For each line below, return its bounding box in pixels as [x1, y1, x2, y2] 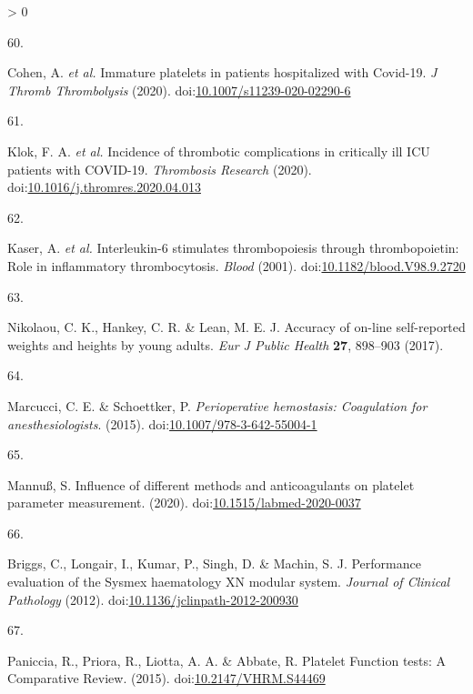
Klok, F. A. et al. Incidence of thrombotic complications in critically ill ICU [7, 141, 430, 160]
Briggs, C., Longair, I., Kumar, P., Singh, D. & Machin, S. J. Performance [7, 554, 421, 573]
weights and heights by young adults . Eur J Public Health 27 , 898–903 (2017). [7, 335, 444, 354]
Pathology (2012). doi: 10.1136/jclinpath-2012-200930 [7, 589, 298, 609]
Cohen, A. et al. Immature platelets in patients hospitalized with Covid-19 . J [7, 63, 438, 82]
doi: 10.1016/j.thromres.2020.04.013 [7, 177, 201, 196]
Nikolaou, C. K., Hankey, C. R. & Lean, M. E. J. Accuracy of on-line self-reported [7, 317, 466, 337]
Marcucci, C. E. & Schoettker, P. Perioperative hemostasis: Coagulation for [7, 396, 428, 415]
